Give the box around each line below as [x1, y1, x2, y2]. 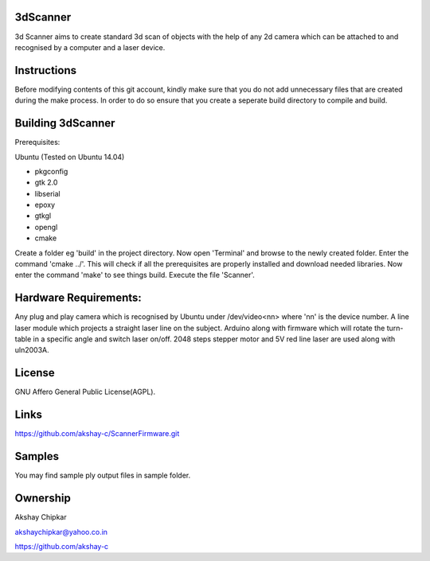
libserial [34, 189, 61, 198]
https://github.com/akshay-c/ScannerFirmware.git [14, 429, 180, 438]
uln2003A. [14, 345, 49, 355]
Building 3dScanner [14, 116, 115, 131]
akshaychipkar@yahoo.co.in [14, 527, 107, 536]
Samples [14, 450, 60, 463]
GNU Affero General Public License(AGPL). [14, 387, 155, 397]
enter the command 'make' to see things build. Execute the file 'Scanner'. [14, 271, 255, 280]
